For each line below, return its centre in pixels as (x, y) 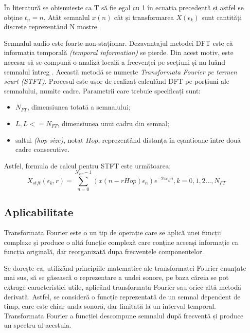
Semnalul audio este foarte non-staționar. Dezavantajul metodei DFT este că (118, 43)
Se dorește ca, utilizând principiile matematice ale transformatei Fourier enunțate (125, 268)
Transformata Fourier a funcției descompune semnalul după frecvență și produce (124, 315)
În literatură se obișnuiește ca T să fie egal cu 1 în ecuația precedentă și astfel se (124, 7)
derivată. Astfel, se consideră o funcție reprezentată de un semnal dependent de (122, 296)
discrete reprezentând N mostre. (52, 27)
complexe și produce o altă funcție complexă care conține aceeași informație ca (121, 242)
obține (13, 17)
